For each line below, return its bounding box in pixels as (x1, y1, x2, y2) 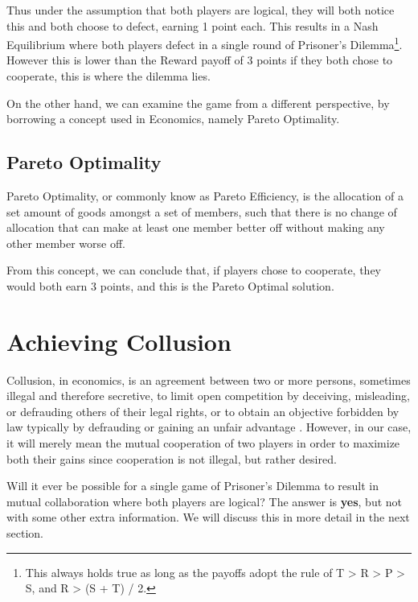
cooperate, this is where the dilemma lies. (6, 68, 211, 85)
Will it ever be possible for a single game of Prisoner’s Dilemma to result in (6, 477, 379, 494)
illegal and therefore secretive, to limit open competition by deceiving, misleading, (6, 387, 410, 404)
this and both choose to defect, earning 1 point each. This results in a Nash (6, 17, 379, 34)
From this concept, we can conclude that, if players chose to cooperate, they (6, 262, 382, 278)
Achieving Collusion (6, 324, 232, 357)
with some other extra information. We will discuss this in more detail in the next (6, 509, 410, 526)
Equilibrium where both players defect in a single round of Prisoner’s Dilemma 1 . (6, 34, 403, 52)
